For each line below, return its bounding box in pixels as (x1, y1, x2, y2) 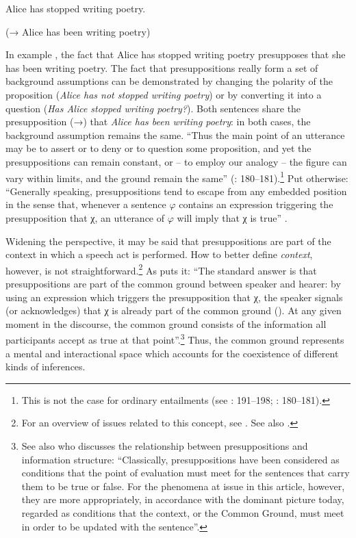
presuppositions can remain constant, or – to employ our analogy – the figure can (5, 154, 347, 168)
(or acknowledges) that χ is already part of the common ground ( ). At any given (5, 303, 342, 318)
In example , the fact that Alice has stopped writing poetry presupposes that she (5, 47, 346, 62)
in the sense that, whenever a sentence (5, 197, 166, 212)
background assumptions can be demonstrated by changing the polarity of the (5, 74, 333, 88)
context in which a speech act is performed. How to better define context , (5, 247, 313, 261)
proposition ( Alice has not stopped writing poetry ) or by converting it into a (5, 87, 322, 101)
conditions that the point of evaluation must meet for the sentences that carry (21, 465, 350, 480)
